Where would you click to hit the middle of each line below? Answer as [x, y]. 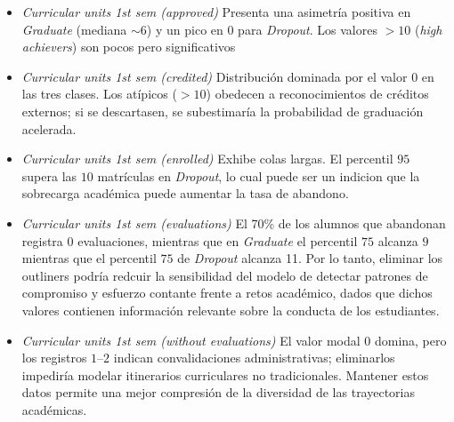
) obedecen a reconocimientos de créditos [317, 94]
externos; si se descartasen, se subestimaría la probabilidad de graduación [223, 111]
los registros [54, 358]
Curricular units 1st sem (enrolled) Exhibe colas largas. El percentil [207, 159]
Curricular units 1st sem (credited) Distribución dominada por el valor [215, 76]
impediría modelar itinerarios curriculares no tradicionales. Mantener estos [225, 374]
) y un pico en [185, 29]
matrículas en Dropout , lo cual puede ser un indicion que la [259, 175]
